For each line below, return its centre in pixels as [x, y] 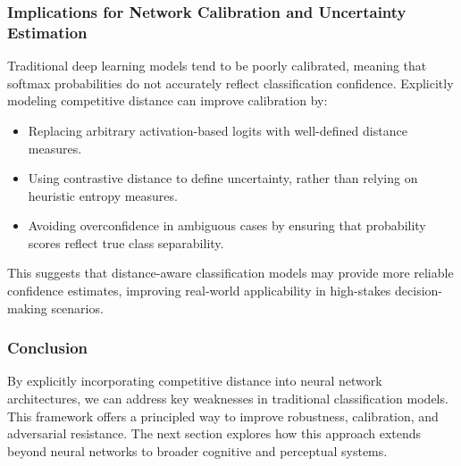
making [27, 308]
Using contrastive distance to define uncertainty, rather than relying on [223, 178]
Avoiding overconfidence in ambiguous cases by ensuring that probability [227, 225]
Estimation [47, 32]
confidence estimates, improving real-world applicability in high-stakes [199, 291]
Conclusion [47, 348]
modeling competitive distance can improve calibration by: [168, 100]
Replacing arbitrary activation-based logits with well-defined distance [218, 130]
